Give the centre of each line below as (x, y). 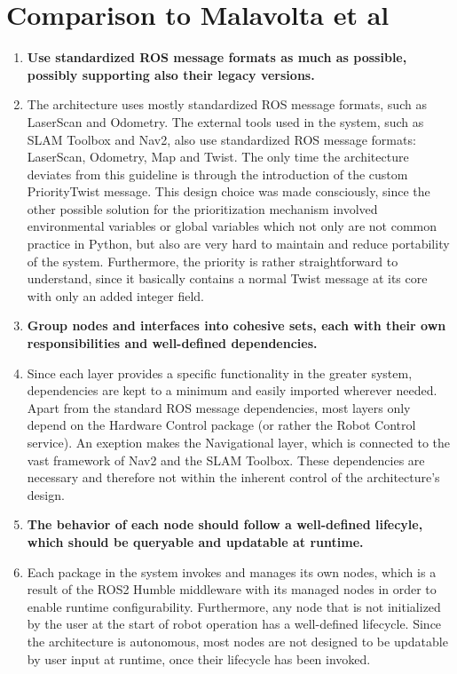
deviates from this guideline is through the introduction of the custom (217, 174)
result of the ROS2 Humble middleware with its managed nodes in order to (232, 589)
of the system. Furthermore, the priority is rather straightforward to (213, 261)
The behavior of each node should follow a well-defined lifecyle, (225, 524)
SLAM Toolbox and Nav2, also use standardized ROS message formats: (221, 139)
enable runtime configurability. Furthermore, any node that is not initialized (234, 606)
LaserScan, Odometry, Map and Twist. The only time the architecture (218, 157)
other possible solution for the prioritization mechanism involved (202, 208)
